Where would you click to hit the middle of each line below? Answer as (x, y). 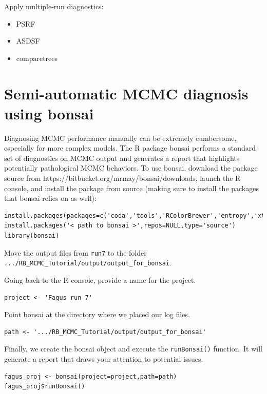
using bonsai (49, 113)
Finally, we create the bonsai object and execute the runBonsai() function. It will (133, 349)
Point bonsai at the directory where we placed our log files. (97, 314)
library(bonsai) (32, 236)
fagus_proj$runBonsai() (45, 387)
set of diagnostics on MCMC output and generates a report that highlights (122, 158)
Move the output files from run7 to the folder (75, 252)
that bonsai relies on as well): (50, 198)
